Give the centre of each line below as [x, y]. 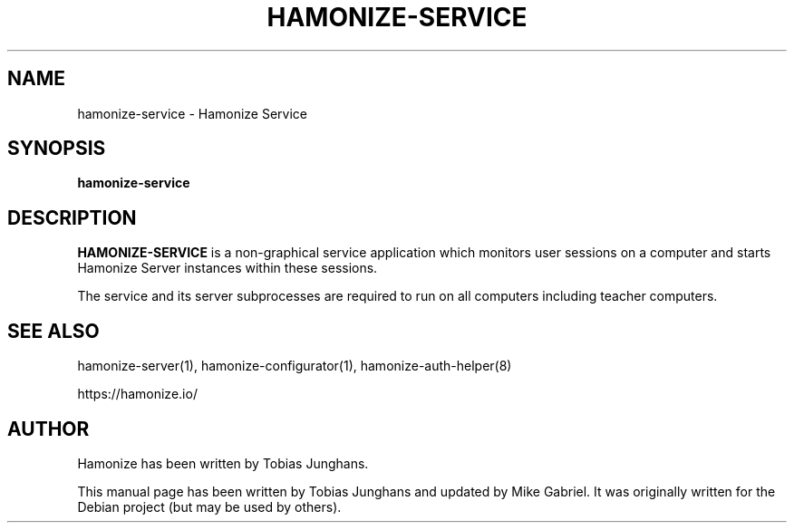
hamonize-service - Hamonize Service [193, 113]
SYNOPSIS [57, 149]
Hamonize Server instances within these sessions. [228, 268]
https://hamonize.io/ [137, 394]
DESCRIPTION [72, 217]
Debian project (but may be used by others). [209, 506]
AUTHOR [48, 429]
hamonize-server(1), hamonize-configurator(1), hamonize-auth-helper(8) [295, 366]
